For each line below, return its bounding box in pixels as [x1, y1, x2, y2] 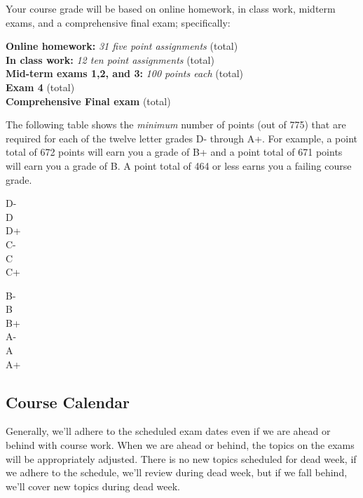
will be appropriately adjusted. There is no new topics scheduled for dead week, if [6, 451, 357, 466]
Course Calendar [6, 391, 130, 412]
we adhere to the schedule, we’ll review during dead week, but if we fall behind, [6, 465, 348, 480]
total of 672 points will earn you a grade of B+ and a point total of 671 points [6, 144, 343, 159]
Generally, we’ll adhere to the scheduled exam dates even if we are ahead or [6, 424, 331, 438]
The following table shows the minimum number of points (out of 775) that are [6, 117, 346, 132]
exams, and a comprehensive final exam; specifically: [6, 15, 231, 29]
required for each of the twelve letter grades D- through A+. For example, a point [6, 130, 358, 145]
